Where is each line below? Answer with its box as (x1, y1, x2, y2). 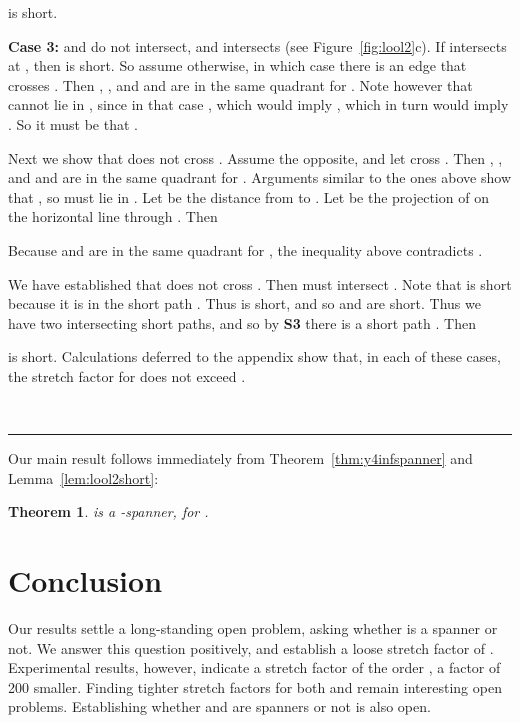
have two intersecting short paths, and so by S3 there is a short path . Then (8, 312, 476, 333)
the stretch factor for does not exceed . (8, 365, 246, 386)
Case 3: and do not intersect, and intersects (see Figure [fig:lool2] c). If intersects (8, 35, 507, 56)
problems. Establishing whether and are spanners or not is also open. (8, 696, 431, 717)
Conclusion (8, 560, 163, 601)
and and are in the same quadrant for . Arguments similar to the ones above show (8, 167, 512, 188)
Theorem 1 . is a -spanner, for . (8, 501, 209, 522)
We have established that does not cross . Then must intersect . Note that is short (8, 273, 512, 294)
